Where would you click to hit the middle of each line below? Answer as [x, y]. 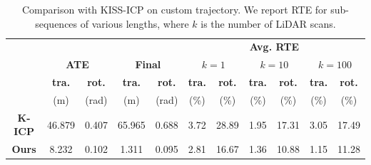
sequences [56, 23]
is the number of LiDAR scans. [268, 23]
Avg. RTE [274, 47]
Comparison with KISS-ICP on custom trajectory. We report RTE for [174, 9]
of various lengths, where [134, 23]
